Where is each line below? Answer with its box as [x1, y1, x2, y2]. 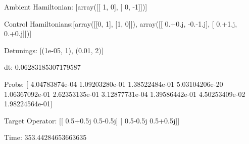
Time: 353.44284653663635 [4, 132, 87, 142]
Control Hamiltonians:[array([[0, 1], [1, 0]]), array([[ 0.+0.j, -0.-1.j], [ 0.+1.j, [4, 18, 237, 29]
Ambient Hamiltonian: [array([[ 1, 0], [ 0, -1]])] [4, 2, 147, 12]
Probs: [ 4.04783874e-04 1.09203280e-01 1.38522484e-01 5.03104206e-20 [4, 78, 223, 89]
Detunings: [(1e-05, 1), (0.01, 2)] [4, 45, 104, 55]
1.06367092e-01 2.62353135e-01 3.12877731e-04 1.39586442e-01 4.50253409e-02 [4, 88, 245, 99]
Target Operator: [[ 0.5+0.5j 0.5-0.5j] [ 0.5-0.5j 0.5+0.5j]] [4, 115, 180, 125]
